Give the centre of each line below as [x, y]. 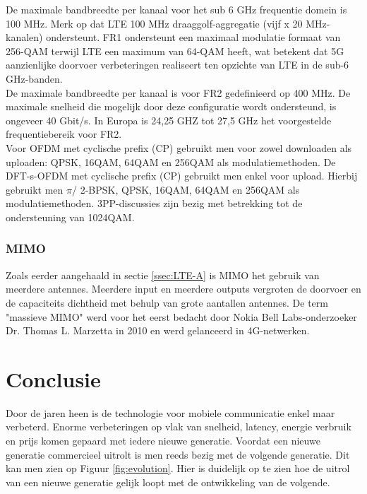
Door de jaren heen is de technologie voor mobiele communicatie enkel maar [170, 412]
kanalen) [24, 37]
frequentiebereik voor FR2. [64, 134]
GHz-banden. [34, 78]
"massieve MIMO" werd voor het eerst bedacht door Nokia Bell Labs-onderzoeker [181, 316]
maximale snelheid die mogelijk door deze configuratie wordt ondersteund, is [171, 106]
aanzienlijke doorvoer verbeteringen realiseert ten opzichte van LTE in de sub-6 [178, 65]
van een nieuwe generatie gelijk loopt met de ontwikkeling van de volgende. [168, 482]
